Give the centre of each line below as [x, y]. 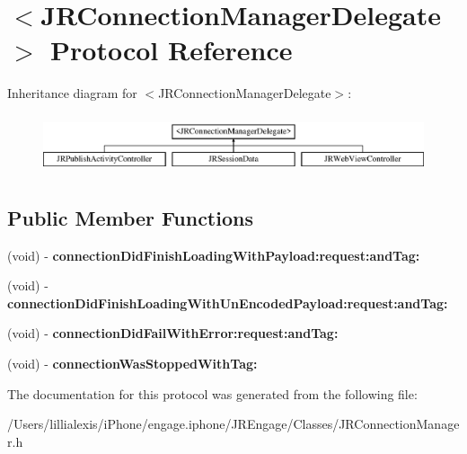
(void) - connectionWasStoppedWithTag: [132, 363]
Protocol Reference [172, 50]
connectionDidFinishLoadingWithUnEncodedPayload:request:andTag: [228, 303]
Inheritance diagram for [72, 93]
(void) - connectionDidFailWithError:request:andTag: [173, 333]
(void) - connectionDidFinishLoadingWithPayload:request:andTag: [214, 255]
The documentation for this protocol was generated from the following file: [212, 393]
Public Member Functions [130, 217]
